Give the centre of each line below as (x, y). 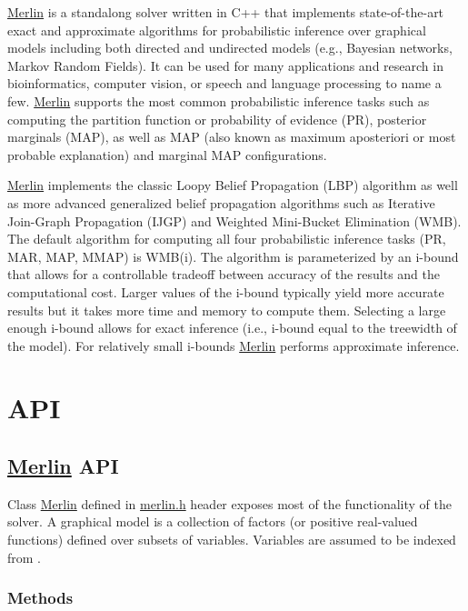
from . (24, 557)
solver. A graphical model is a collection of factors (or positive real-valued (213, 521)
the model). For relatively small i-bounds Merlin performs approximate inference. (234, 345)
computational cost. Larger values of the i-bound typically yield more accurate (226, 291)
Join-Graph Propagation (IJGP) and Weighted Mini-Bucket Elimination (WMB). (234, 220)
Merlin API (63, 466)
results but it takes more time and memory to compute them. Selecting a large (227, 310)
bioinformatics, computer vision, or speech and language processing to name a (224, 83)
